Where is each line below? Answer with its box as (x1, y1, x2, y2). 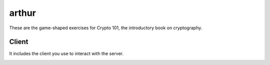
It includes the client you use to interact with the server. (9, 51, 124, 57)
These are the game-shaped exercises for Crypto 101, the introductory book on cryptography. (9, 25, 202, 31)
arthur (9, 7, 36, 18)
